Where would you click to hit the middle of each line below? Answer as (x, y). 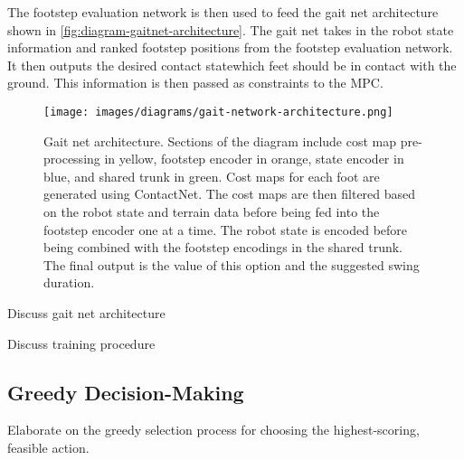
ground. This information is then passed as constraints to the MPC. (195, 83)
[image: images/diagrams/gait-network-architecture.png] (218, 112)
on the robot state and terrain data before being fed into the (212, 211)
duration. (69, 282)
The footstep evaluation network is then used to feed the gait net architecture (223, 12)
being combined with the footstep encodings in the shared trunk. (223, 247)
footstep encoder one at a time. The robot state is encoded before (226, 229)
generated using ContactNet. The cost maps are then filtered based (230, 194)
